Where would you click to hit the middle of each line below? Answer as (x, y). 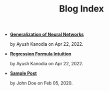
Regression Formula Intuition (40, 54)
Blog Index (81, 9)
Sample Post (23, 73)
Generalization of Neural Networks (47, 34)
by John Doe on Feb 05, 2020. (41, 83)
